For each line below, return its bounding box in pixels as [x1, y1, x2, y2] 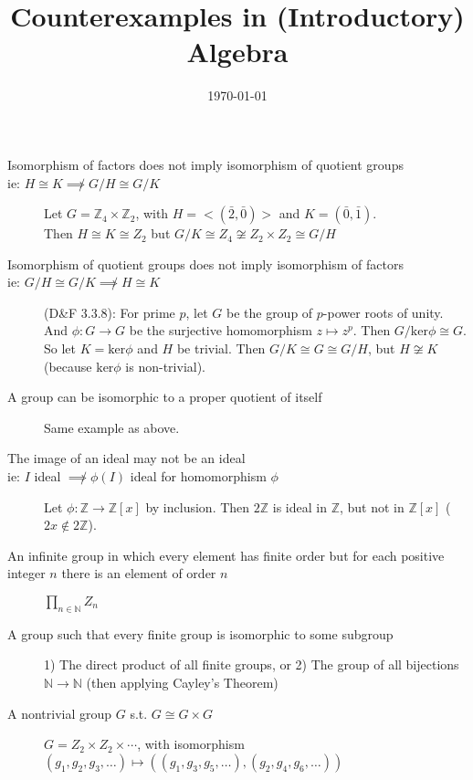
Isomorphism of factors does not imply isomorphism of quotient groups [7, 154, 404, 174]
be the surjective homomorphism [129, 321, 312, 340]
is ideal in [272, 497, 327, 516]
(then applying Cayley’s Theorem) [86, 672, 279, 691]
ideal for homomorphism [130, 467, 267, 486]
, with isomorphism [137, 734, 245, 754]
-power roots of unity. [322, 302, 444, 321]
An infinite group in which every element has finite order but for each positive [7, 545, 445, 564]
